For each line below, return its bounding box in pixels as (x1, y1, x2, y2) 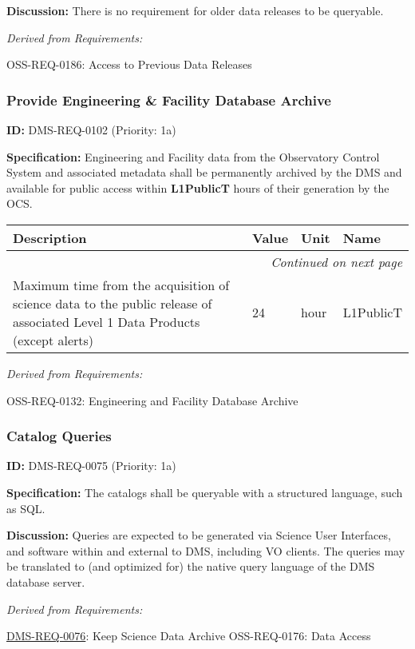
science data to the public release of (13, 293, 212, 313)
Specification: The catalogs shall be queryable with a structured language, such (6, 484, 403, 500)
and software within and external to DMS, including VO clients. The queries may (6, 542, 405, 559)
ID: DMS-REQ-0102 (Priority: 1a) (6, 121, 176, 137)
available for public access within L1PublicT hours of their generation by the (6, 179, 389, 196)
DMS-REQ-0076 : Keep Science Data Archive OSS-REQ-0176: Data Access (6, 627, 371, 644)
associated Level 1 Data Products (13, 312, 200, 331)
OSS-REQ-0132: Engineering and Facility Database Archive (6, 392, 298, 408)
